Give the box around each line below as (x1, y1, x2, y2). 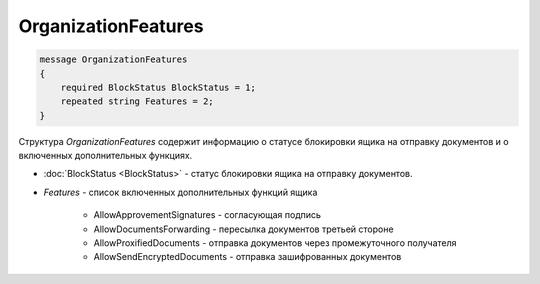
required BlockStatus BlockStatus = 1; (60, 81, 257, 93)
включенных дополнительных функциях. (18, 150, 193, 162)
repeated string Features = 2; (60, 96, 214, 107)
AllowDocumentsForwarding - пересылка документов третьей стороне (93, 223, 394, 235)
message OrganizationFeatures (39, 54, 188, 65)
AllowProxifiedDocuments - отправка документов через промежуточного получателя (93, 237, 457, 249)
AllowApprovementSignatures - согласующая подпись (93, 209, 322, 221)
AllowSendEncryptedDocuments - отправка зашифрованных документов (93, 251, 402, 263)
